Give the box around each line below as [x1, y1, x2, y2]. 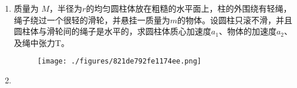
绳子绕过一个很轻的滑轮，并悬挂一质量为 [14, 13, 170, 26]
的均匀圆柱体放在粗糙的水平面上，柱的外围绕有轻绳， [86, 2, 292, 14]
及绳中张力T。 [14, 36, 69, 48]
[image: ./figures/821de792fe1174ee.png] [37, 57, 201, 66]
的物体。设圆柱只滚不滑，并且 [177, 13, 293, 26]
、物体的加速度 [218, 25, 276, 37]
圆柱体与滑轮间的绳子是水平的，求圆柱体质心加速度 [14, 25, 211, 37]
